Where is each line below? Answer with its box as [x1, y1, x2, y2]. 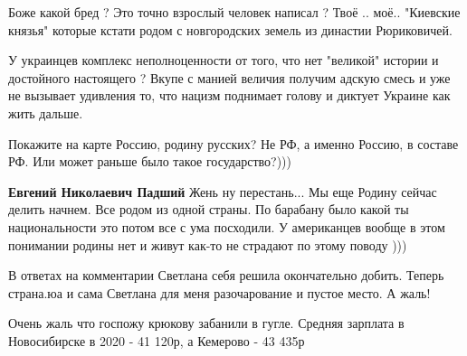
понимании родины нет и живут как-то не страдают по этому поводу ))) [8, 235, 407, 254]
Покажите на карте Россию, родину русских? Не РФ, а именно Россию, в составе [8, 134, 459, 153]
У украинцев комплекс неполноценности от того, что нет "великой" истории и [8, 51, 439, 70]
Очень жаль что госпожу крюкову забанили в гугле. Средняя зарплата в [8, 314, 405, 333]
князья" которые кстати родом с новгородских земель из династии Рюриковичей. [8, 20, 453, 39]
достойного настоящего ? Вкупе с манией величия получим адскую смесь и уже [8, 68, 451, 87]
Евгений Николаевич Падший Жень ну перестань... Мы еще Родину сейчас [8, 182, 437, 201]
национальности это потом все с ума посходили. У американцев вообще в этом [8, 217, 445, 236]
